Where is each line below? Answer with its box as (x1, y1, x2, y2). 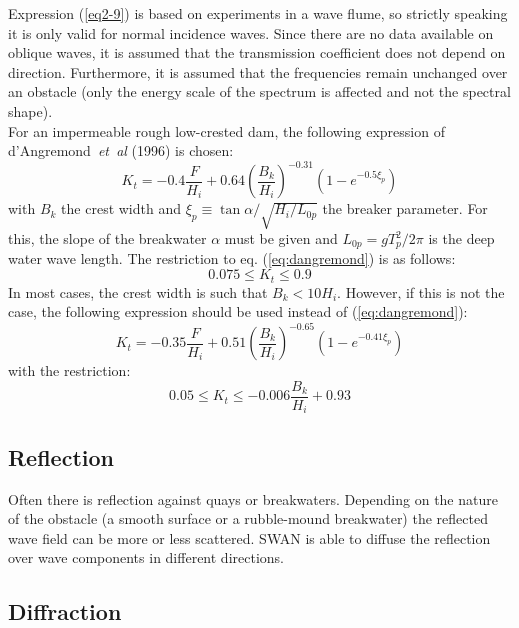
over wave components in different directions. (8, 547, 284, 568)
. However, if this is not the (337, 281, 505, 302)
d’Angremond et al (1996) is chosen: (8, 140, 234, 161)
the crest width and (61, 198, 181, 219)
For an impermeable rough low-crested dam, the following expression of (8, 120, 445, 141)
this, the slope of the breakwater (8, 228, 207, 249)
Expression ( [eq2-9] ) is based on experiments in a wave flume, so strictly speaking (8, 3, 508, 23)
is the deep (428, 228, 495, 249)
